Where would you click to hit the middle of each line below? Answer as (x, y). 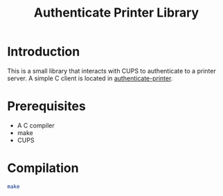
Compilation (43, 168)
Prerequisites (47, 106)
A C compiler (36, 125)
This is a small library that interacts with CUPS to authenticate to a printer (111, 71)
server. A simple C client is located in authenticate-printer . (90, 78)
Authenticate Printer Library (116, 13)
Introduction (44, 52)
